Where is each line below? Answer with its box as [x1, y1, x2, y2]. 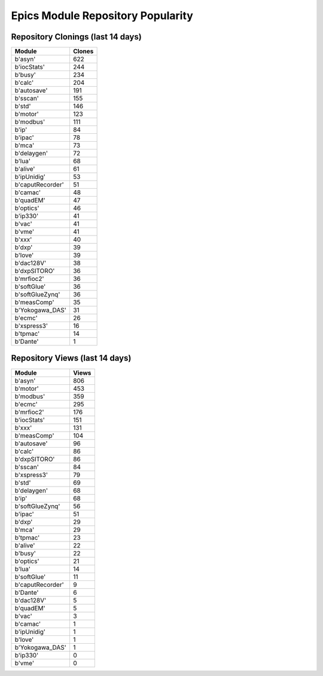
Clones [72, 47, 94, 56]
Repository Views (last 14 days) [11, 353, 132, 363]
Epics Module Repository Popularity [11, 9, 194, 22]
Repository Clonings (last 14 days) [11, 32, 142, 42]
